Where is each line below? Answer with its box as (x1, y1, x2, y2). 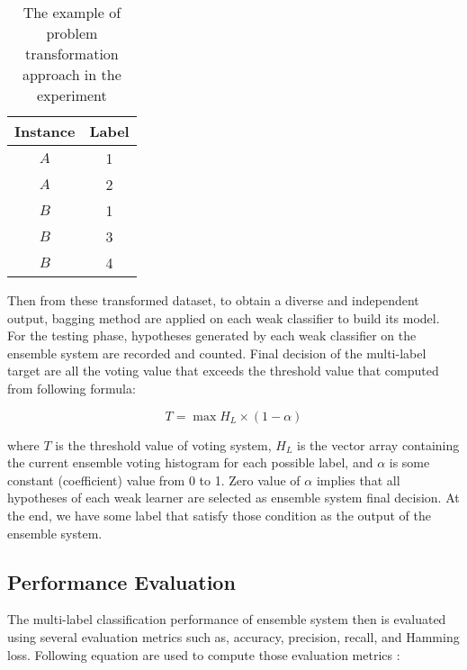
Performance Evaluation (7, 567, 236, 595)
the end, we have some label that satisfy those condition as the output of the (7, 505, 431, 524)
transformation (24, 43, 119, 64)
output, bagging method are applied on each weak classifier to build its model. (7, 308, 440, 327)
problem (46, 23, 98, 43)
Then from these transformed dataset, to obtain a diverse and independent (7, 291, 419, 309)
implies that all (316, 470, 400, 489)
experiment (36, 85, 107, 105)
